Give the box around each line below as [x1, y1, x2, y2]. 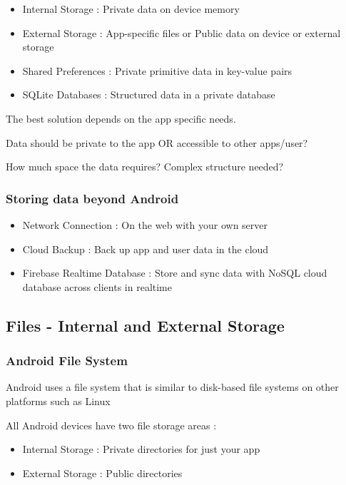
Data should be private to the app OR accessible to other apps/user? [6, 135, 308, 150]
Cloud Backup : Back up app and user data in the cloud [22, 241, 269, 256]
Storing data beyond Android [6, 189, 179, 207]
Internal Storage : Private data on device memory [22, 1, 240, 16]
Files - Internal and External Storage [6, 314, 285, 336]
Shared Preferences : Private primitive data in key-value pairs [22, 63, 292, 78]
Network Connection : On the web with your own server [22, 217, 268, 232]
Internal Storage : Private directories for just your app [22, 441, 260, 456]
